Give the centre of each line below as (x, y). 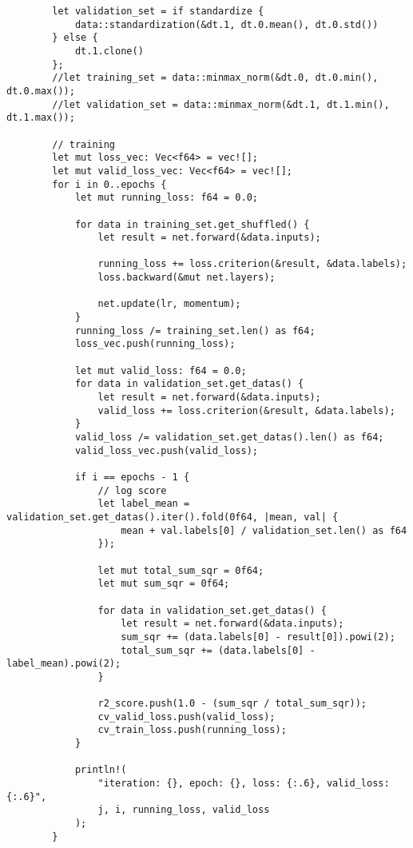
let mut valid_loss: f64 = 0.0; (161, 370)
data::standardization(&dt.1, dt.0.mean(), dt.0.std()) (226, 24)
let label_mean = (144, 504)
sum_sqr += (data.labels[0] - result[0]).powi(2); (258, 637)
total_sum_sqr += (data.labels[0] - (218, 650)
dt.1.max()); (41, 118)
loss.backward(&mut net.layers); (187, 278)
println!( (101, 770)
